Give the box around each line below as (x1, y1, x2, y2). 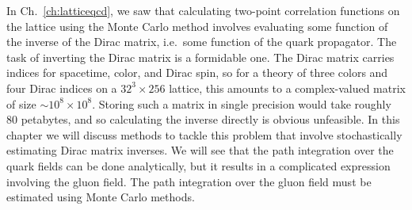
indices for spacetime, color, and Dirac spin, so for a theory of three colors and (6, 64, 388, 81)
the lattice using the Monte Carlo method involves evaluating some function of (6, 17, 388, 34)
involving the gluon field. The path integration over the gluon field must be (6, 173, 372, 189)
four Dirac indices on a (6, 79, 117, 96)
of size (6, 95, 36, 112)
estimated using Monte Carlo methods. (6, 189, 195, 205)
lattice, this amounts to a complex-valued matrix (169, 79, 406, 96)
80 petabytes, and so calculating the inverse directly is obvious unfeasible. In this (6, 111, 400, 128)
